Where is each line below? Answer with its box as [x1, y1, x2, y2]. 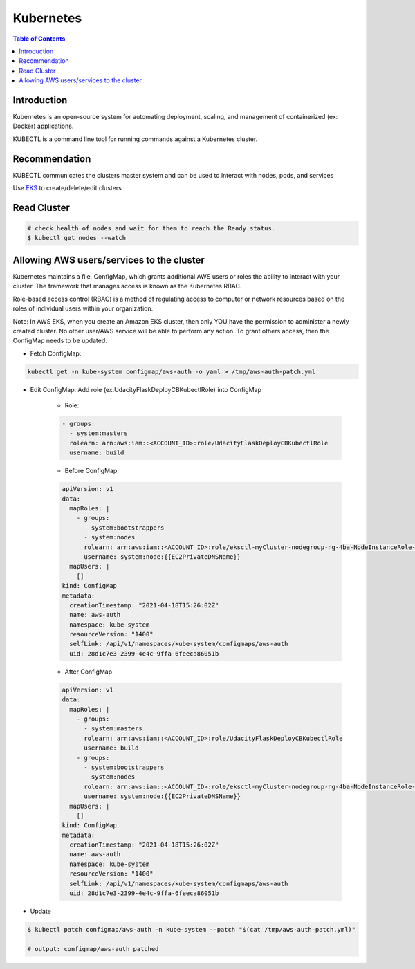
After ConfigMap [64, 667, 113, 676]
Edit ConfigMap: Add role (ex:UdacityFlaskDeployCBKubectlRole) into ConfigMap [30, 385, 262, 394]
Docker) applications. [12, 122, 74, 131]
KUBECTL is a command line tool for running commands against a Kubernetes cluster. [12, 135, 258, 143]
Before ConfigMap [64, 467, 118, 475]
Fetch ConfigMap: [30, 349, 82, 358]
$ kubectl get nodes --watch [27, 234, 127, 242]
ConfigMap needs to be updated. [12, 336, 107, 345]
